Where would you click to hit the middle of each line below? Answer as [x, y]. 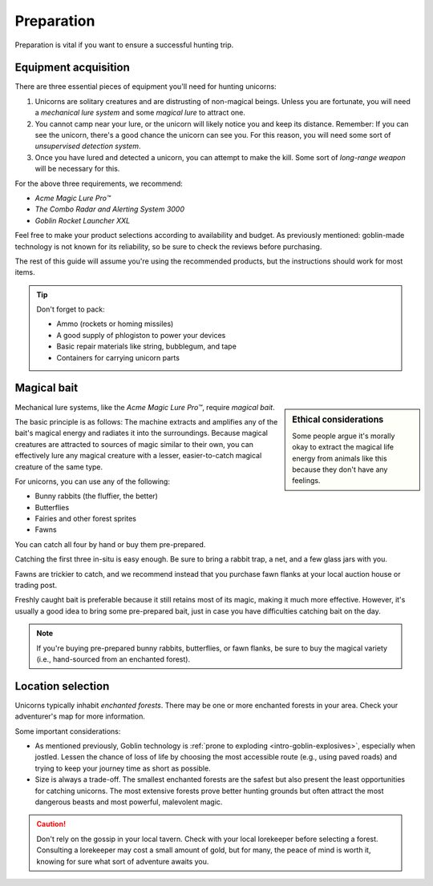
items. [25, 272]
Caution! [51, 824]
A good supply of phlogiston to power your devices [141, 335]
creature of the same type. [59, 467]
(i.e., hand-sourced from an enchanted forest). [113, 659]
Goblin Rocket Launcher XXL [83, 220]
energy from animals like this [340, 458]
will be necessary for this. [77, 169]
